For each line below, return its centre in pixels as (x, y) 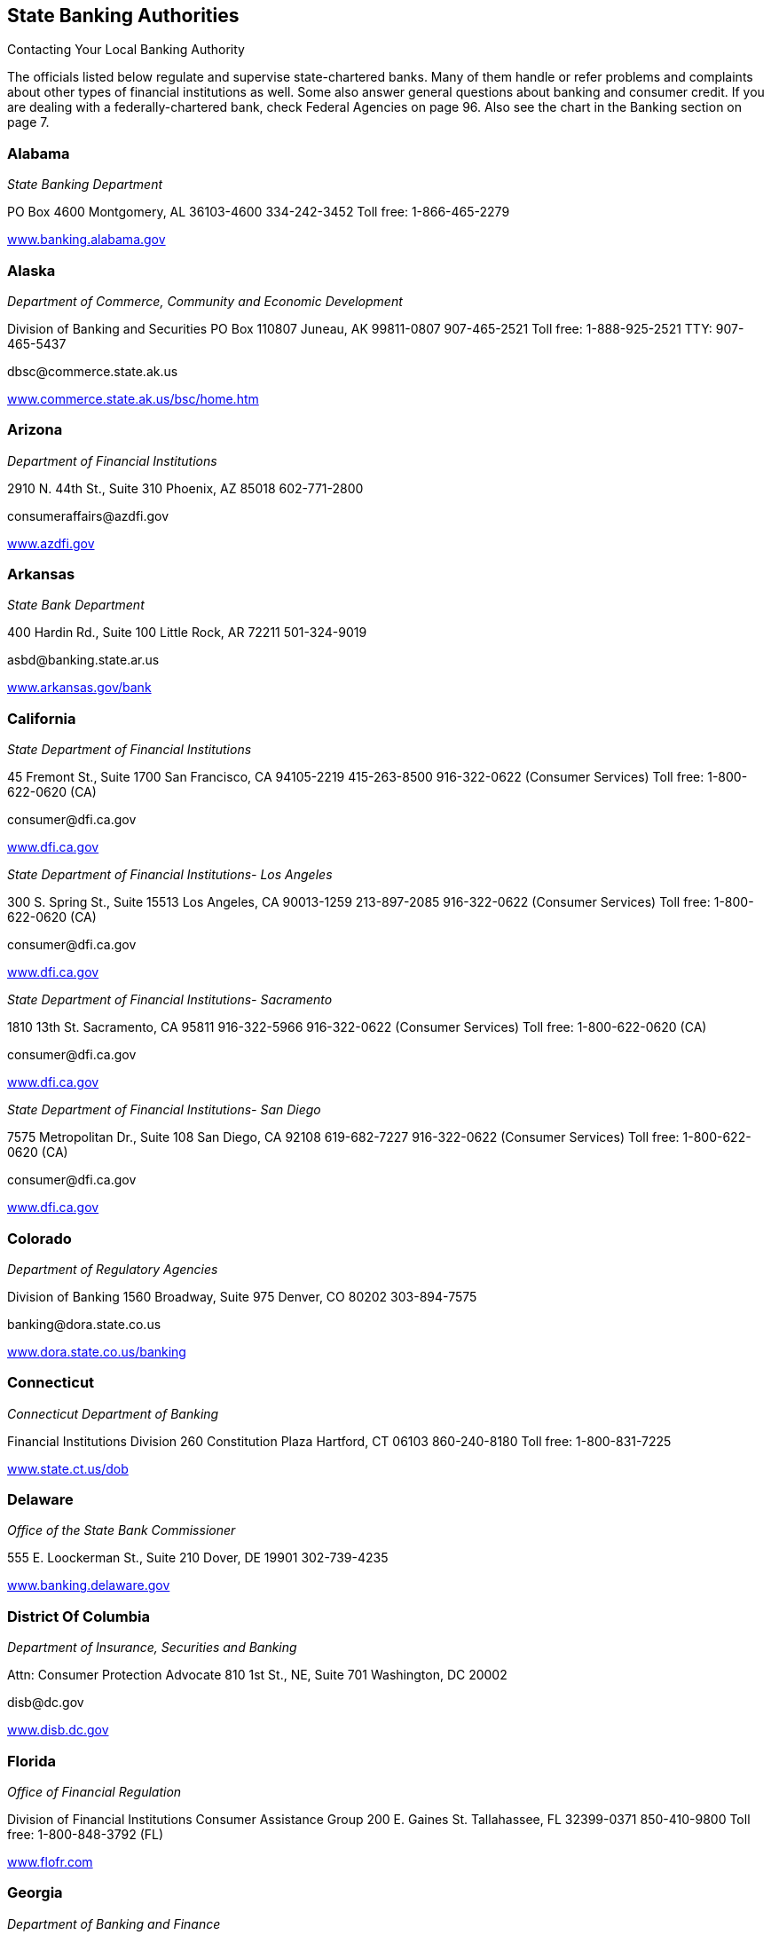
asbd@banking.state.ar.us (83, 660)
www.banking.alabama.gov (87, 240)
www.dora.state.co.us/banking (97, 1351)
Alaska (31, 270)
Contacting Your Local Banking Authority (126, 50)
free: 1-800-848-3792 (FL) (86, 1834)
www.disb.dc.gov (58, 1730)
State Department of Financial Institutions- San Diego (164, 1110)
